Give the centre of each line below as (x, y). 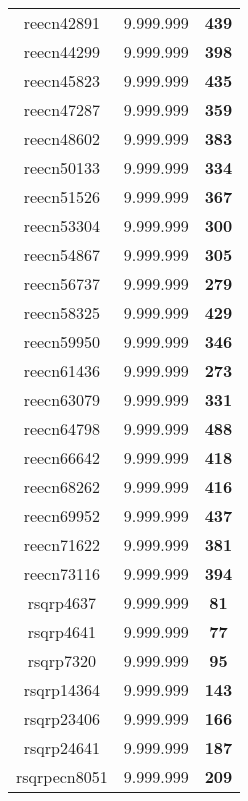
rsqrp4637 (61, 602)
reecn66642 (62, 457)
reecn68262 (62, 486)
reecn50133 (62, 167)
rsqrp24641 (61, 747)
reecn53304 (62, 225)
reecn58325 (62, 312)
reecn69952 (62, 515)
